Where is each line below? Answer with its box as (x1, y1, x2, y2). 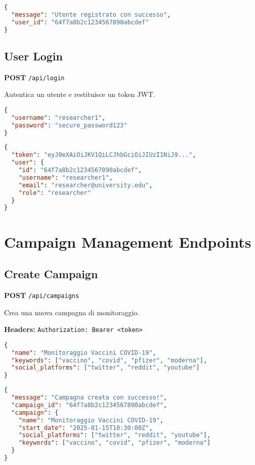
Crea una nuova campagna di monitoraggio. (4, 307, 140, 317)
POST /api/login (4, 72, 65, 82)
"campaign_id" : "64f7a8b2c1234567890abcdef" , (11, 401, 167, 409)
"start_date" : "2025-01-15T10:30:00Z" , (18, 424, 153, 431)
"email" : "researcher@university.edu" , (18, 181, 153, 189)
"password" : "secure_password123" (11, 121, 127, 129)
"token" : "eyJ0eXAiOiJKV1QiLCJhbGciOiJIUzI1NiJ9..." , (11, 151, 196, 159)
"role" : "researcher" (18, 189, 91, 196)
